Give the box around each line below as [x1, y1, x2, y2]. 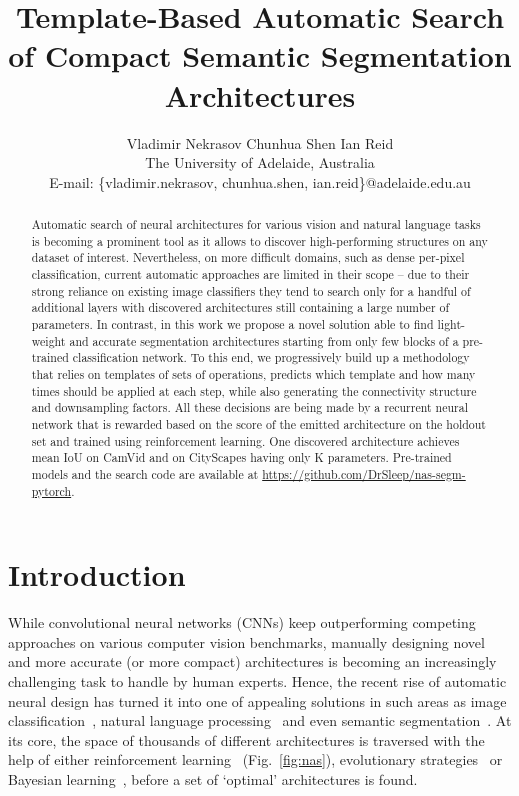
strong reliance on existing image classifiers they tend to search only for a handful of [31, 282, 471, 299]
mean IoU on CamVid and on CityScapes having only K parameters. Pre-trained [31, 449, 452, 466]
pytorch [31, 482, 72, 499]
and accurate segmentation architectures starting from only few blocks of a [69, 332, 459, 349]
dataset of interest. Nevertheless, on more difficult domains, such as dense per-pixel [31, 249, 465, 266]
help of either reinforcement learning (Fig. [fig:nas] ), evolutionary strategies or [8, 749, 503, 770]
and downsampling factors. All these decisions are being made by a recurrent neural [31, 399, 468, 416]
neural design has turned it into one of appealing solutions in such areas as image [8, 690, 507, 711]
